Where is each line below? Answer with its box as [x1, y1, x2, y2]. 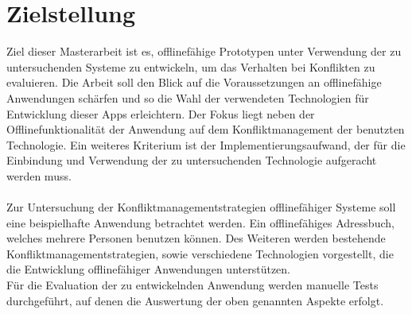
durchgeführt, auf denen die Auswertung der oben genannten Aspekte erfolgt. [6, 292, 384, 308]
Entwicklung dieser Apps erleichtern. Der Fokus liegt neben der [6, 105, 315, 122]
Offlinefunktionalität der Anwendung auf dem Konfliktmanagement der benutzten [6, 121, 405, 138]
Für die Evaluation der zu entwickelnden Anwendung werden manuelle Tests [6, 277, 379, 293]
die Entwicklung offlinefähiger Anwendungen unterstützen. [6, 261, 290, 277]
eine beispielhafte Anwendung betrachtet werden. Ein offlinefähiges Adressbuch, [6, 214, 395, 231]
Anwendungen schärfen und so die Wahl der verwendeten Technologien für [6, 89, 369, 106]
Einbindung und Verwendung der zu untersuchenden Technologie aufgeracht [6, 152, 377, 169]
